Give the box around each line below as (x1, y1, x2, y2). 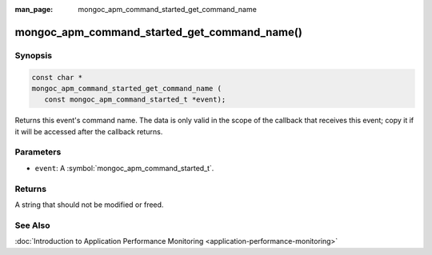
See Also (14, 220, 50, 231)
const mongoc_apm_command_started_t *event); (44, 95, 226, 104)
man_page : (14, 5, 54, 14)
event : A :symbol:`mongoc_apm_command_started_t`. (34, 163, 214, 173)
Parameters (14, 146, 62, 157)
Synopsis (14, 50, 52, 61)
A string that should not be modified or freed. (14, 200, 164, 209)
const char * (31, 73, 83, 82)
